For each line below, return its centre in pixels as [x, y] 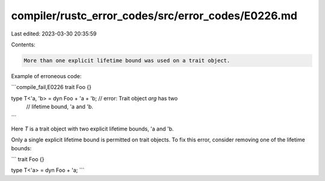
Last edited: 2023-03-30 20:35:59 [54, 34]
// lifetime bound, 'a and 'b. [60, 107]
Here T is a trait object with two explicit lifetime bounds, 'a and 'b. [92, 129]
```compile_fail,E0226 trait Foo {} [51, 87]
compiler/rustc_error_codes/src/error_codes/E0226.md [154, 16]
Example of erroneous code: [46, 76]
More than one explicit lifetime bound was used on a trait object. [127, 60]
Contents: [23, 44]
